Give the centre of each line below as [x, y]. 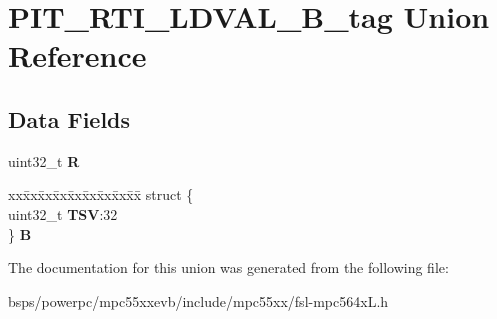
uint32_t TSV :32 [63, 213]
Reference [77, 55]
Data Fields [69, 118]
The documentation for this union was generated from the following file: [228, 267]
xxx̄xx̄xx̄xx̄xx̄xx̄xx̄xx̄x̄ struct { [101, 194]
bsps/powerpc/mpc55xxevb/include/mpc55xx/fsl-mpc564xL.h [198, 300]
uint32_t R [44, 160]
